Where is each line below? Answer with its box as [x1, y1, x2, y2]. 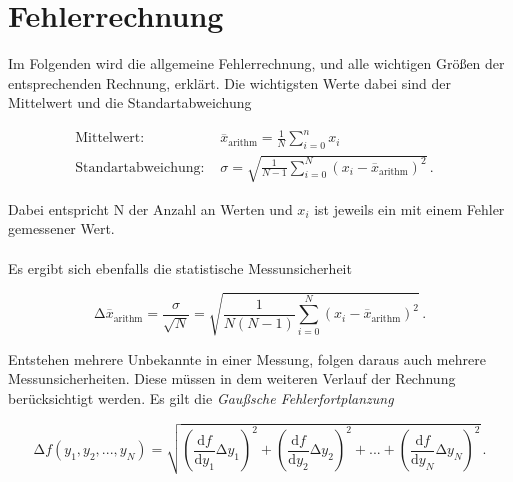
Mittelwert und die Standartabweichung [8, 92, 252, 113]
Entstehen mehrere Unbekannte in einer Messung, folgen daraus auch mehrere [8, 348, 486, 369]
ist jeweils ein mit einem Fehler [314, 198, 505, 219]
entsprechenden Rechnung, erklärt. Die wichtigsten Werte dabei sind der [8, 72, 451, 93]
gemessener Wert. [8, 218, 115, 239]
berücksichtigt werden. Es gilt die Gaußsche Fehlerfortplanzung [8, 387, 394, 408]
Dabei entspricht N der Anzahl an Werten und [8, 198, 293, 219]
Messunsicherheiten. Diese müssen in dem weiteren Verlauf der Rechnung [8, 368, 456, 389]
